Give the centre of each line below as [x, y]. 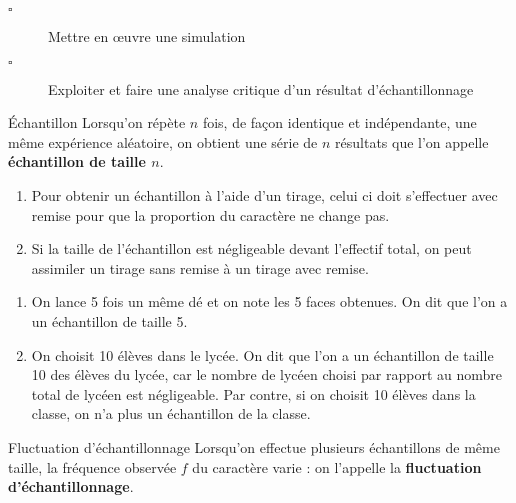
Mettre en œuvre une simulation [147, 36]
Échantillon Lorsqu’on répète [97, 122]
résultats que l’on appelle [412, 141]
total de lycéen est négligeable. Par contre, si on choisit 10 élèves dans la [253, 393]
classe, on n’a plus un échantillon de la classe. [171, 413]
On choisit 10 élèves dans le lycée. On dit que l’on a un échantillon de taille [262, 354]
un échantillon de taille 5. [109, 320]
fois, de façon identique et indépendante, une [339, 122]
